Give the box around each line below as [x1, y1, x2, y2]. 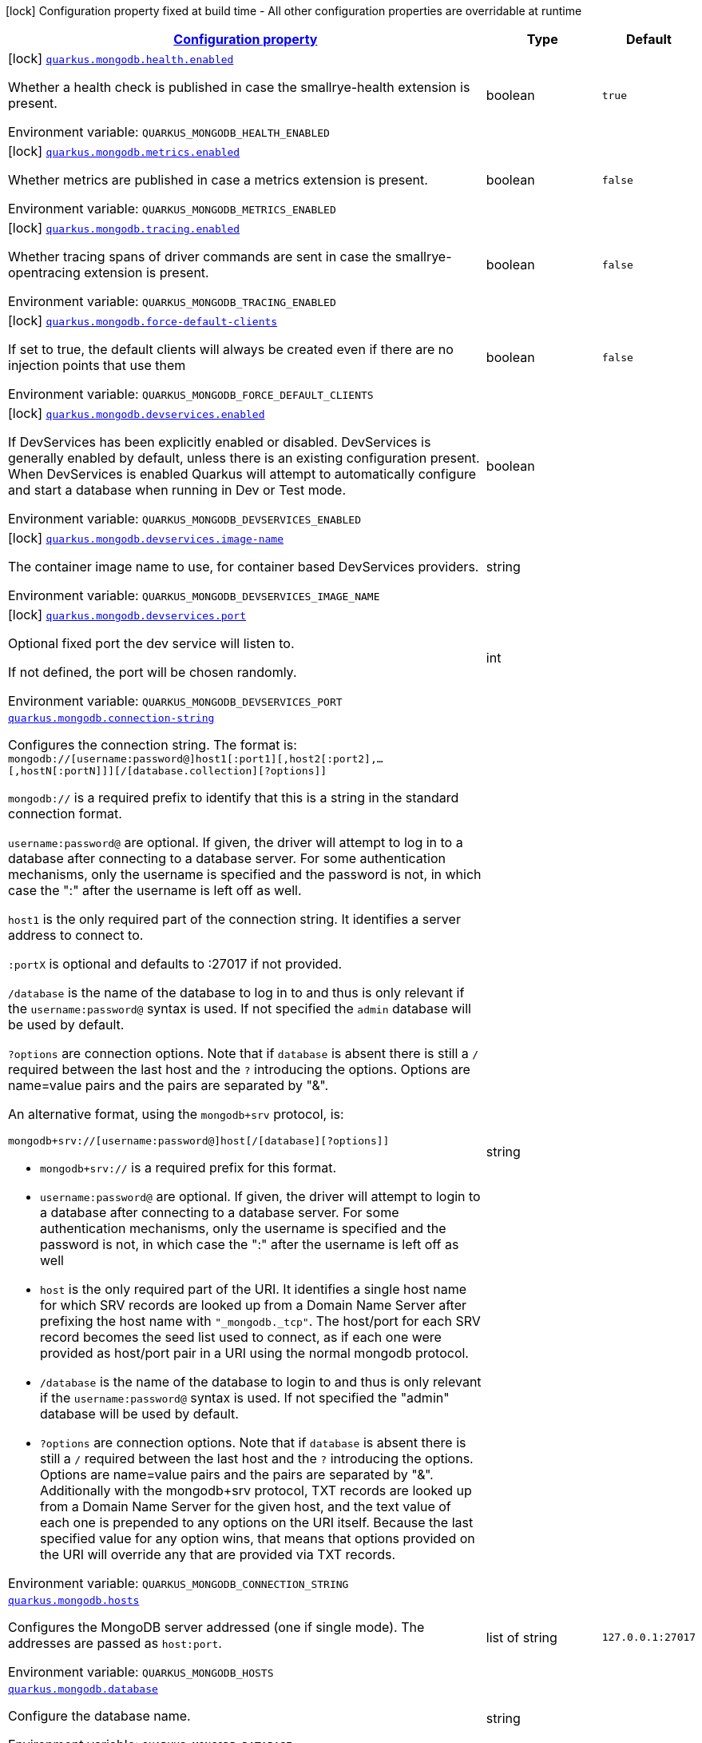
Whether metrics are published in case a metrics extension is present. [8, 172, 428, 188]
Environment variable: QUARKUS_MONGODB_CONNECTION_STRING [8, 1575, 349, 1591]
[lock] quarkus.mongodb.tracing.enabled [8, 220, 240, 236]
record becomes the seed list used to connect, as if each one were [40, 1329, 442, 1345]
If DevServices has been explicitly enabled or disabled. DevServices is [8, 434, 431, 450]
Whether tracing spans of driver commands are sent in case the [8, 249, 392, 265]
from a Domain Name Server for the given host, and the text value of [40, 1498, 451, 1514]
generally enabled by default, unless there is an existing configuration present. [8, 450, 480, 466]
